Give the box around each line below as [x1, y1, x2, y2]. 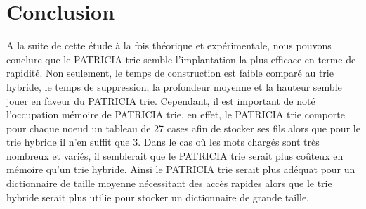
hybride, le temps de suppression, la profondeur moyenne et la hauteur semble [6, 79, 342, 94]
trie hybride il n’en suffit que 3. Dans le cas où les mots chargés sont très [6, 134, 320, 149]
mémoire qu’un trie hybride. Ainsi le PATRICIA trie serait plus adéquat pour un [6, 162, 355, 177]
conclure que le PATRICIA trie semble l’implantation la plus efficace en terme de [6, 51, 356, 66]
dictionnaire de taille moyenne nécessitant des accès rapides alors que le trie [6, 176, 332, 191]
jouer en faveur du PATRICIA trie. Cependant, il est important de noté [6, 93, 315, 108]
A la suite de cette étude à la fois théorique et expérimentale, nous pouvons [6, 38, 332, 53]
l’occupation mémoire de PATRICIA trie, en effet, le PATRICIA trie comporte [6, 107, 345, 122]
